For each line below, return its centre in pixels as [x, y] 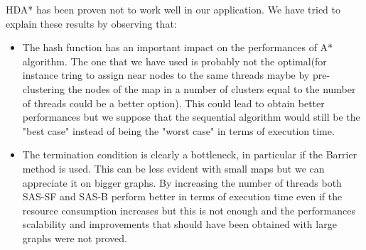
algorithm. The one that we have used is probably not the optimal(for [174, 61]
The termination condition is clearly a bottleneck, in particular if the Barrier [190, 154]
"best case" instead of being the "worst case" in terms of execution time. [178, 130]
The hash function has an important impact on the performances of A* [178, 47]
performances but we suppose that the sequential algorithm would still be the [191, 117]
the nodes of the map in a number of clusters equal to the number [212, 88]
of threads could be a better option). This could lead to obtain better [173, 103]
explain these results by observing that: [91, 23]
